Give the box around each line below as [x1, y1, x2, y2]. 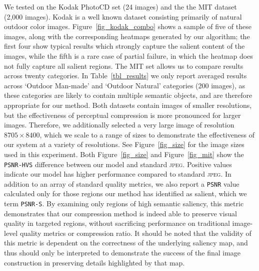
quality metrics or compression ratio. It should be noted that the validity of [19, 227, 251, 238]
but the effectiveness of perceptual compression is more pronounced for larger [4, 109, 241, 120]
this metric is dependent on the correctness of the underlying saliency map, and [4, 237, 248, 248]
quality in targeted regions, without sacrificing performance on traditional [4, 218, 230, 228]
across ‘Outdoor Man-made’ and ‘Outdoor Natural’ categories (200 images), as [4, 80, 245, 90]
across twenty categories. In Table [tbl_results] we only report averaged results [4, 70, 247, 81]
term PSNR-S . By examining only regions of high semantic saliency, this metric [4, 198, 244, 208]
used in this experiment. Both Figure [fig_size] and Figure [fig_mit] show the [4, 149, 244, 159]
